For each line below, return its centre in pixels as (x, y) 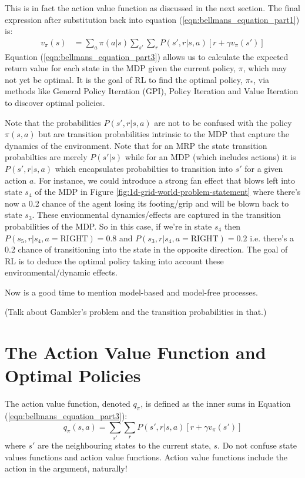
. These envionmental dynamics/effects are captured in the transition (156, 215)
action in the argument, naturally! (66, 468)
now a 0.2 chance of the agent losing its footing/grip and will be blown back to (147, 203)
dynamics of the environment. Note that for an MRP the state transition (136, 145)
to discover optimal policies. (55, 102)
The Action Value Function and (135, 352)
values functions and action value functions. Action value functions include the (146, 457)
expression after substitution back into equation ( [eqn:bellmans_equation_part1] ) (152, 19)
